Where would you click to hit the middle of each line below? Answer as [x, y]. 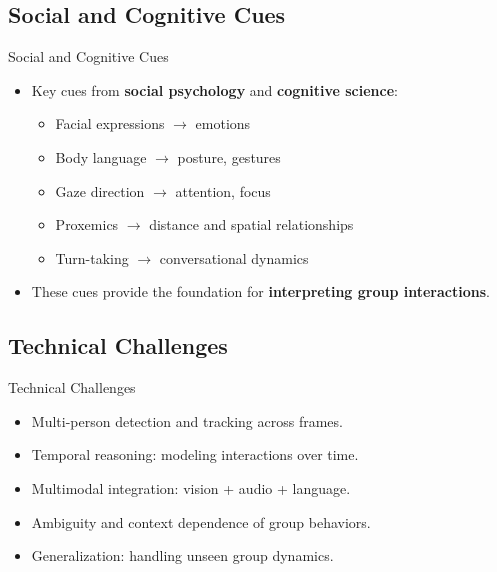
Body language [101, 156]
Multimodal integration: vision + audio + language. [191, 487]
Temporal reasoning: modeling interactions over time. [195, 454]
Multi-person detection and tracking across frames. [187, 420]
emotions [223, 123]
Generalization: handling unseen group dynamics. [182, 555]
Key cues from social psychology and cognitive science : [214, 89]
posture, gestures [229, 156]
